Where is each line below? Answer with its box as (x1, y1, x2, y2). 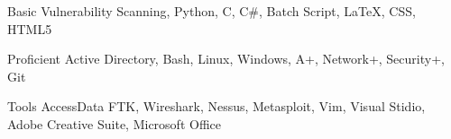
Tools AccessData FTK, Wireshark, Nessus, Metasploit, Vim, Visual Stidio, (7, 97, 426, 116)
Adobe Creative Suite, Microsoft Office (7, 114, 221, 133)
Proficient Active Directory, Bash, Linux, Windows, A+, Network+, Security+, (7, 49, 445, 68)
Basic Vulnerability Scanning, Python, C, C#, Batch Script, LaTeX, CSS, (7, 2, 416, 20)
